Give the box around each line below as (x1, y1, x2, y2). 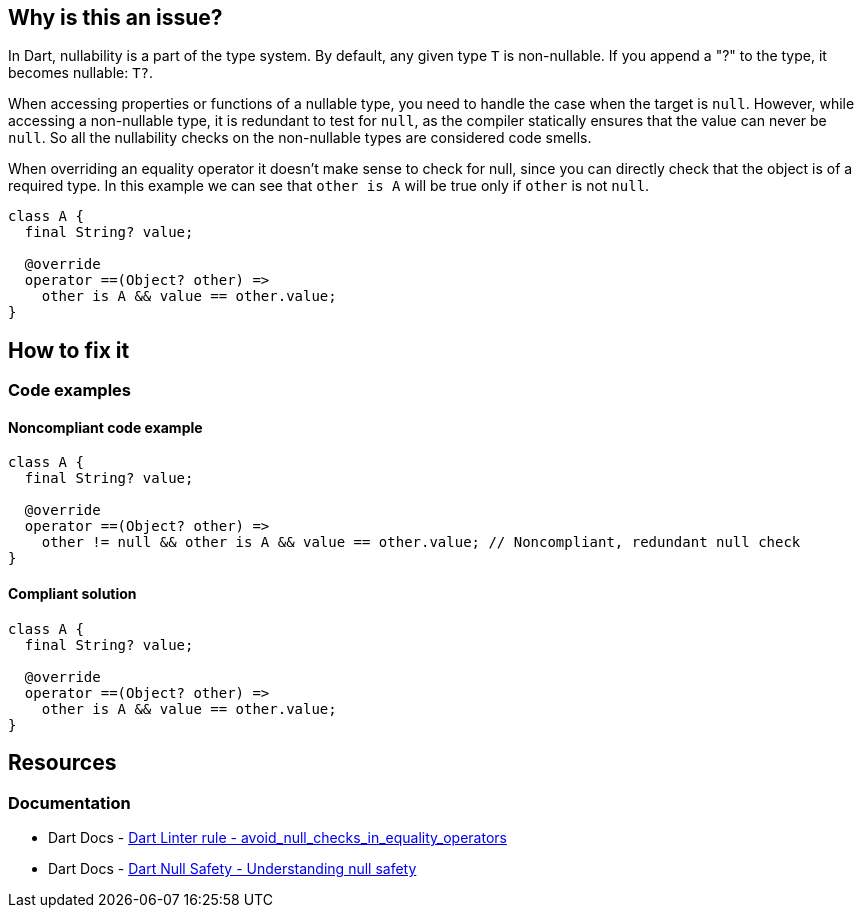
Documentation (8, 792, 131, 813)
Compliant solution (8, 585, 137, 603)
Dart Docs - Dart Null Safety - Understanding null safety (48, 859, 417, 877)
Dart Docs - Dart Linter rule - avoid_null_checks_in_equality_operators (48, 828, 507, 846)
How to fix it (8, 337, 130, 363)
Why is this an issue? (8, 5, 223, 30)
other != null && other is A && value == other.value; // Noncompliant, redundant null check (41, 534, 801, 551)
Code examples (8, 380, 132, 401)
